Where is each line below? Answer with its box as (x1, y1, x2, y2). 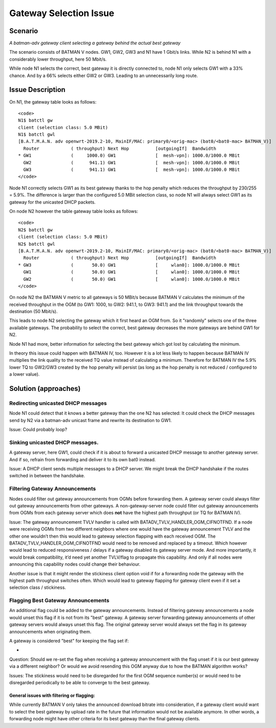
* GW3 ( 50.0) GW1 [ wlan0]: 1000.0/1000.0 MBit (18, 262, 240, 268)
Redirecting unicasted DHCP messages (9, 399, 107, 406)
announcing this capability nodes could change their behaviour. (9, 561, 141, 567)
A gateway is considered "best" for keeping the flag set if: (9, 638, 129, 644)
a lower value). (9, 371, 40, 377)
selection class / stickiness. (9, 584, 66, 590)
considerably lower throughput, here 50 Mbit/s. (9, 56, 107, 62)
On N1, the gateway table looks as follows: (9, 98, 97, 105)
